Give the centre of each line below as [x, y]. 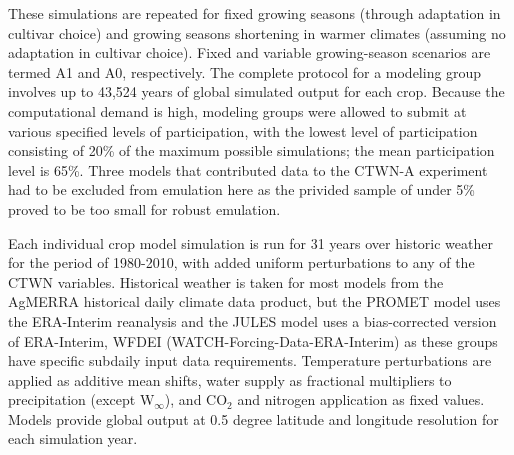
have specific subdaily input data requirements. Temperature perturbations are [250, 360]
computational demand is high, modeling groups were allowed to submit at [237, 110]
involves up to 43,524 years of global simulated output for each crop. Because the [256, 91]
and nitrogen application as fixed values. [361, 399]
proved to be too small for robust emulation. [144, 208]
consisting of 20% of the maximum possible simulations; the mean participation [251, 150]
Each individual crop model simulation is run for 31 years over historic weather [250, 242]
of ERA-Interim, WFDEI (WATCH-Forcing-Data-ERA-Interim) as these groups [253, 340]
